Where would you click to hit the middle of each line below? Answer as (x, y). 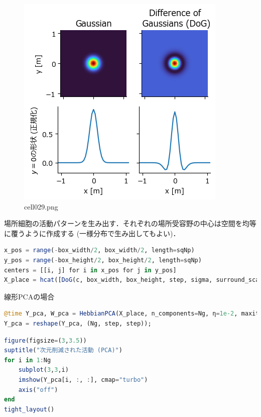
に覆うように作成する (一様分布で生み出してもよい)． (92, 233)
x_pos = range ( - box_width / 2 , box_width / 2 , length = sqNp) (99, 250)
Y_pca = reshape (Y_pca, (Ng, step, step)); (78, 323)
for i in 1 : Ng (28, 360)
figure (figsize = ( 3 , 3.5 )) (45, 340)
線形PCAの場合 (29, 296)
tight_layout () (29, 409)
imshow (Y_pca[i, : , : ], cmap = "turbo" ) (83, 380)
